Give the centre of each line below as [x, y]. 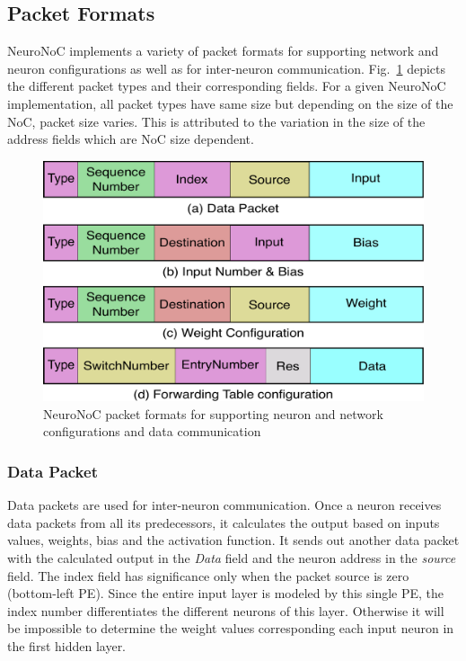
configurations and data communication [152, 431]
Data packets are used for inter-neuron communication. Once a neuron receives [224, 505]
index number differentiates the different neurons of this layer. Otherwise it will [226, 610]
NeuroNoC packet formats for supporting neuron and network [213, 413]
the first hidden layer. [67, 646]
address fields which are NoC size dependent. [131, 139]
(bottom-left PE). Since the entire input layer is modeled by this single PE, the [226, 593]
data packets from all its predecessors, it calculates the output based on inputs [224, 522]
